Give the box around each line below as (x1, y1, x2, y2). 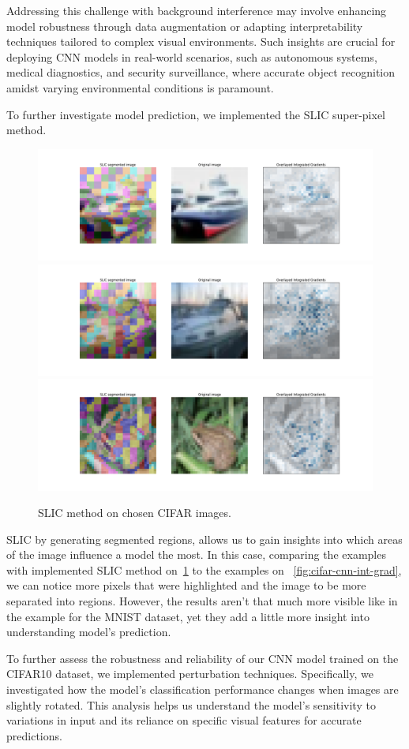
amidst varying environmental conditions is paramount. (6, 79, 274, 95)
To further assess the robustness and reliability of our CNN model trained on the (6, 650, 399, 666)
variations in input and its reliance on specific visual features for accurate (6, 712, 362, 728)
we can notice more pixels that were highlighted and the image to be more (6, 577, 366, 594)
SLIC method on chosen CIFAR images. (38, 504, 231, 521)
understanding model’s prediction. (6, 624, 171, 640)
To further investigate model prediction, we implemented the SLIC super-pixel (6, 106, 386, 122)
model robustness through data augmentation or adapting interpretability (6, 17, 363, 34)
